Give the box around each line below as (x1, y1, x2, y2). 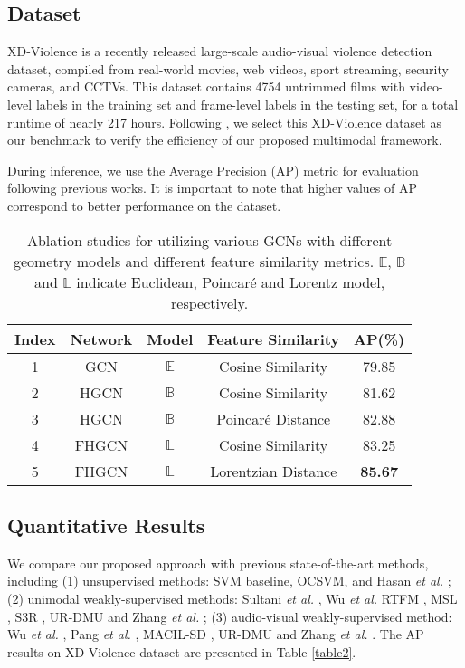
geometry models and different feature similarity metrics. (13, 250, 375, 272)
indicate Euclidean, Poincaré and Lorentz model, (76, 271, 385, 292)
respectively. (171, 291, 249, 313)
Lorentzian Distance (210, 460, 337, 482)
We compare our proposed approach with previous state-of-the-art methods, (7, 553, 429, 572)
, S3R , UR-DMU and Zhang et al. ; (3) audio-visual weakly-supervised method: (7, 606, 452, 625)
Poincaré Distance (216, 407, 331, 429)
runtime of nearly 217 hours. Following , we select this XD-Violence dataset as (7, 112, 441, 131)
